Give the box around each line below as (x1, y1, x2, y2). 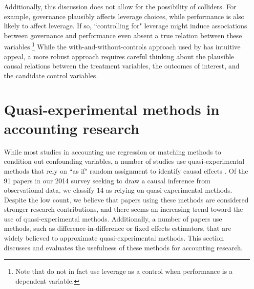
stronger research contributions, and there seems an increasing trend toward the (4, 204, 243, 214)
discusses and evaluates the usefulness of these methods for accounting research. (4, 242, 243, 252)
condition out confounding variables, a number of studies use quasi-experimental (4, 156, 245, 166)
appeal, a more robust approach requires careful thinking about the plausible (4, 51, 234, 61)
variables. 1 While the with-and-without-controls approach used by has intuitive (4, 40, 241, 52)
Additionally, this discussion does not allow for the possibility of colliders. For (4, 1, 236, 11)
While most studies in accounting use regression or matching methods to (4, 146, 221, 156)
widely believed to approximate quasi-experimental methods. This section (4, 233, 224, 243)
